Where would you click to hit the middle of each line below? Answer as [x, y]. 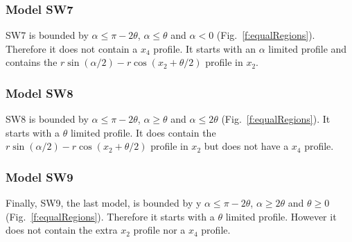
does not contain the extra [62, 230]
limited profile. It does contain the [143, 132]
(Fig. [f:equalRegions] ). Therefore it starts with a [110, 216]
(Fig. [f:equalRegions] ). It [276, 119]
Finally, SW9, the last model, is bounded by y [104, 203]
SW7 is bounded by [47, 35]
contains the [32, 62]
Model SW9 [39, 176]
